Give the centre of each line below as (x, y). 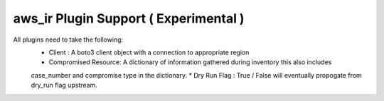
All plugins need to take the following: (68, 40)
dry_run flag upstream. (64, 85)
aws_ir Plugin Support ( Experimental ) (129, 18)
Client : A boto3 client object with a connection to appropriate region (149, 52)
